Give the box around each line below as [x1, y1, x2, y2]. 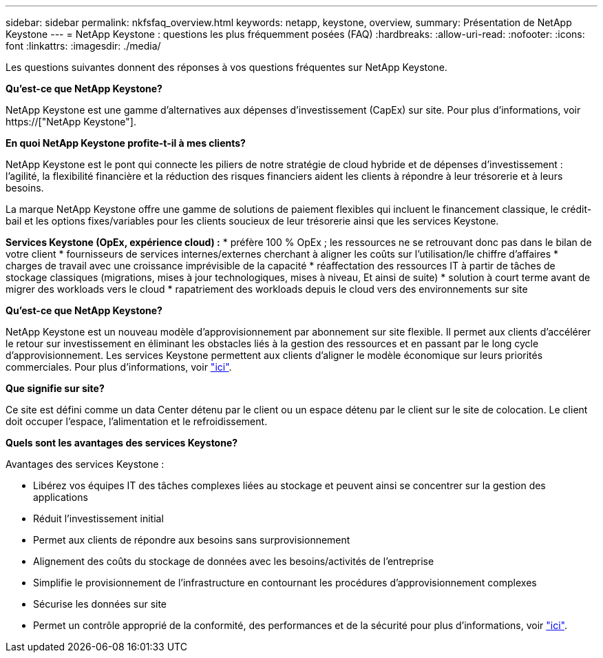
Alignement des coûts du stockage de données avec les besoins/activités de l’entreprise [33, 555, 434, 567]
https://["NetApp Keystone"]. [6, 116, 136, 127]
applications [33, 491, 88, 503]
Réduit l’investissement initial [33, 513, 164, 524]
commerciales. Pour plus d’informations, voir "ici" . [6, 361, 232, 373]
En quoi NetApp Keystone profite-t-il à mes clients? [6, 137, 246, 149]
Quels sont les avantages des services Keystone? [6, 437, 238, 449]
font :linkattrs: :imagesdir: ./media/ [6, 40, 161, 52]
